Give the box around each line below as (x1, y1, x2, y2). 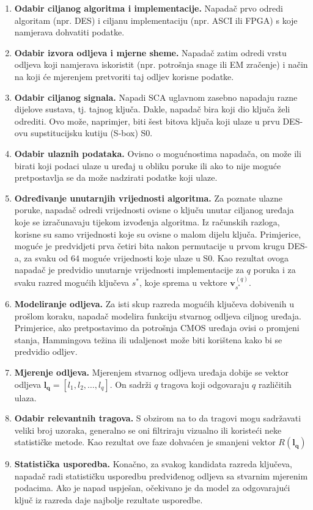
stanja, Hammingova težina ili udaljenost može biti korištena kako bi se (14, 333, 282, 346)
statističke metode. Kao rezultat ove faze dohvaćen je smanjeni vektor (14, 435, 276, 448)
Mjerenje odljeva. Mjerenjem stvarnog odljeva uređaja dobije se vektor (14, 365, 289, 378)
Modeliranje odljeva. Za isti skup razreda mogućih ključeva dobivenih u (14, 297, 294, 310)
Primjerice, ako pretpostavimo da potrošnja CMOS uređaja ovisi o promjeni (14, 321, 300, 334)
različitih (259, 377, 292, 390)
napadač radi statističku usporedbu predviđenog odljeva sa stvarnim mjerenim (14, 469, 308, 482)
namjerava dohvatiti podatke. (14, 26, 125, 38)
